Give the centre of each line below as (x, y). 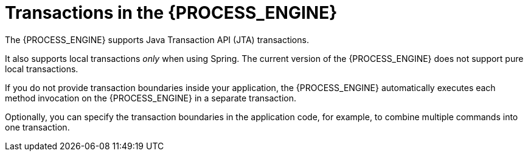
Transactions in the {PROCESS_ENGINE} (171, 13)
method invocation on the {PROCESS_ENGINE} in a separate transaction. (151, 98)
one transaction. (37, 127)
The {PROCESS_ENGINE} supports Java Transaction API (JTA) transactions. (157, 39)
